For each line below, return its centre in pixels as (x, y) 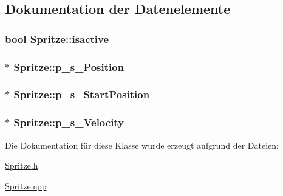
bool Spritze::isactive (57, 39)
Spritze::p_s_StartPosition (82, 94)
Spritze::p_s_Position (69, 66)
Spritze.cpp (26, 185)
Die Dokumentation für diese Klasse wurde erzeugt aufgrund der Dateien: (142, 145)
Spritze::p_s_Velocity (69, 122)
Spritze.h (22, 165)
